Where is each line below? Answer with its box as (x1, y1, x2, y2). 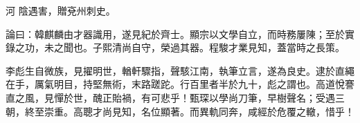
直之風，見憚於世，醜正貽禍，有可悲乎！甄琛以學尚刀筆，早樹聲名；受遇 (6, 90, 335, 104)
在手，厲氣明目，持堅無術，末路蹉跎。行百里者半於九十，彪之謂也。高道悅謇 (6, 77, 354, 91)
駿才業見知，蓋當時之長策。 (218, 40, 345, 55)
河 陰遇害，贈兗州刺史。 (6, 3, 116, 17)
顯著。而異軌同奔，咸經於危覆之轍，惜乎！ (160, 104, 354, 118)
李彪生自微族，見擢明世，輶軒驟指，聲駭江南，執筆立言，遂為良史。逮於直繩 (6, 63, 354, 77)
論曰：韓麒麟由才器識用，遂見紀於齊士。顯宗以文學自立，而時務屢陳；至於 (6, 26, 345, 41)
